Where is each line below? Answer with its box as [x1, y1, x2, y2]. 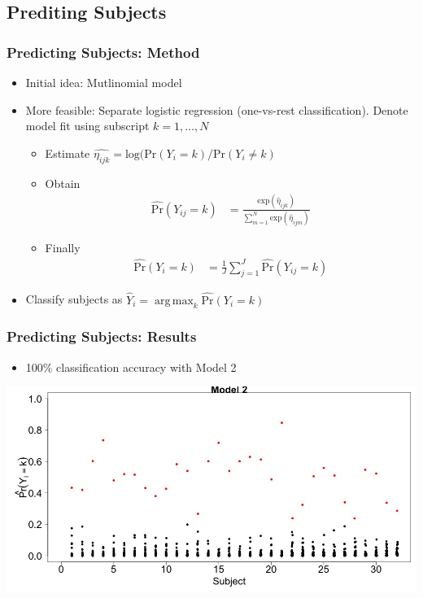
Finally [45, 238, 81, 255]
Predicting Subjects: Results [7, 326, 197, 347]
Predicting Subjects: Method [7, 41, 200, 62]
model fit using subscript [25, 117, 150, 134]
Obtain [45, 174, 81, 191]
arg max [154, 295, 194, 307]
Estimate [45, 144, 90, 161]
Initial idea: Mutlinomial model [25, 74, 182, 90]
